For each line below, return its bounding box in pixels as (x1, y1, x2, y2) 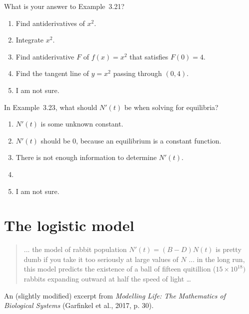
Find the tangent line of (15, 68, 89, 78)
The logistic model (4, 215, 134, 235)
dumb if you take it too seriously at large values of (23, 253, 178, 264)
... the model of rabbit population (23, 244, 127, 254)
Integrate (15, 34, 44, 45)
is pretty (215, 244, 241, 254)
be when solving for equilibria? (124, 101, 218, 112)
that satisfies (129, 51, 168, 61)
